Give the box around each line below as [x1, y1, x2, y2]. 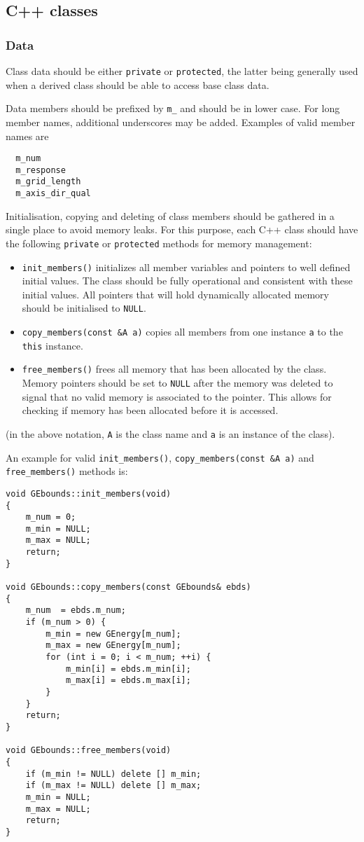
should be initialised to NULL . [22, 301, 146, 315]
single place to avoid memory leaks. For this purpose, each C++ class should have [6, 222, 358, 237]
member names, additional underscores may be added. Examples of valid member [6, 114, 356, 129]
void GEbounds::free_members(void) [6, 745, 171, 756]
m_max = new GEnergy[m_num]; [45, 640, 181, 651]
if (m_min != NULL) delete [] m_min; [25, 768, 202, 779]
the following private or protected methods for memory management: [6, 235, 312, 250]
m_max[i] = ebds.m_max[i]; [65, 675, 191, 686]
